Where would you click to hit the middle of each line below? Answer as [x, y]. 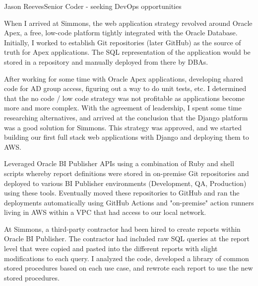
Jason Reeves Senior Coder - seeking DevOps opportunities [93, 6]
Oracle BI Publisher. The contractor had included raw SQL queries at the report [127, 238]
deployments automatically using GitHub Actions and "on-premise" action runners [129, 202]
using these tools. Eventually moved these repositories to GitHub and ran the [122, 193]
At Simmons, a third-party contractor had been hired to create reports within [122, 229]
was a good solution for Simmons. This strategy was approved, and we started [123, 127]
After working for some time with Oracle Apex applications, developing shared [124, 78]
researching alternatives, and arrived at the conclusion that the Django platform [126, 117]
